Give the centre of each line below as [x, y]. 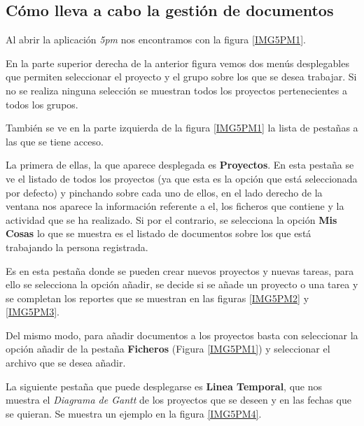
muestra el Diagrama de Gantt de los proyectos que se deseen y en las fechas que [178, 400]
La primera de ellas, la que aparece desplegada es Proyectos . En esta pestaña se [180, 165]
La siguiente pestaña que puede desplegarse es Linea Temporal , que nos [164, 386]
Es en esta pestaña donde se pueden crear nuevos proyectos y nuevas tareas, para [180, 270]
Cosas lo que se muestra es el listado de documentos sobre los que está [159, 233]
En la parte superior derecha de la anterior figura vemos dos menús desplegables [177, 63]
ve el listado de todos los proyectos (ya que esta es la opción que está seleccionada [182, 178]
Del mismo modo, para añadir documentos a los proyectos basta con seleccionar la [182, 335]
